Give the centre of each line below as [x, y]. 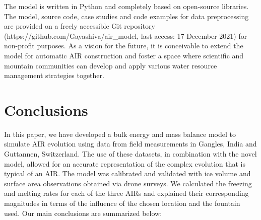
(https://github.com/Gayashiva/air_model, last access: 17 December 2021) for [126, 35]
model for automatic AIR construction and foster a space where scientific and [124, 55]
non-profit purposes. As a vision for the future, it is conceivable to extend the [124, 46]
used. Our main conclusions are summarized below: [83, 213]
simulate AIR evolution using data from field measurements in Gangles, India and [130, 144]
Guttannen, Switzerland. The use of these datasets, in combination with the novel [130, 154]
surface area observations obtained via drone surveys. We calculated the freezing [128, 183]
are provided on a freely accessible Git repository [80, 26]
